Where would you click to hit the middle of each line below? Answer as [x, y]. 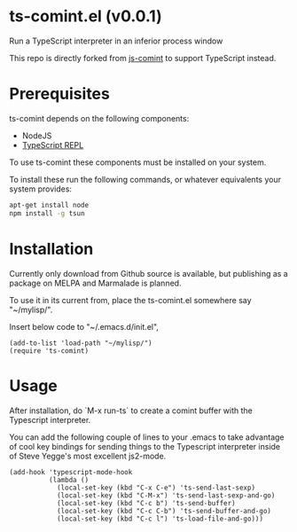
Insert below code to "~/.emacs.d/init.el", [84, 326]
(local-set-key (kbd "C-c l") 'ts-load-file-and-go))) [160, 519]
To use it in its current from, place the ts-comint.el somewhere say [130, 300]
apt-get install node [49, 205]
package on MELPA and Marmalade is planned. [95, 283]
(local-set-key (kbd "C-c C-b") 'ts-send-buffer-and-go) [164, 511]
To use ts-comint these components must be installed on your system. [138, 162]
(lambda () [69, 480]
